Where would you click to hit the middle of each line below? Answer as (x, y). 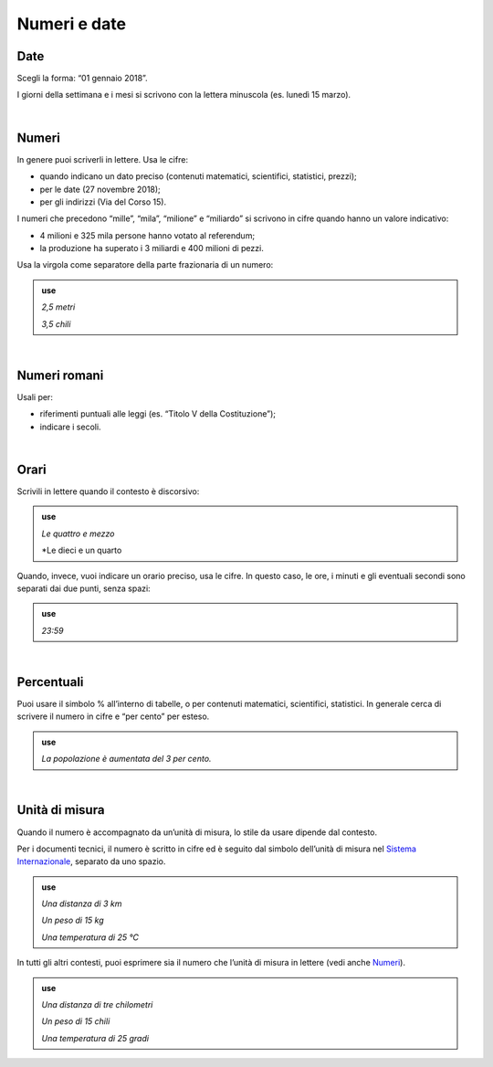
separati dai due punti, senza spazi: (84, 588)
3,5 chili (56, 323)
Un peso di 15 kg (73, 920)
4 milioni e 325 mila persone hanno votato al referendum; (147, 235)
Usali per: (35, 396)
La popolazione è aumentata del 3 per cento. (126, 759)
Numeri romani (60, 375)
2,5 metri (58, 307)
